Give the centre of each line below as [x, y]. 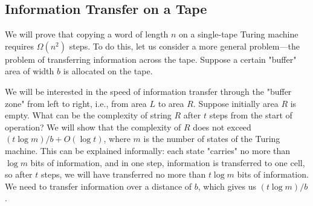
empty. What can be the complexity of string [88, 115]
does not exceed [222, 127]
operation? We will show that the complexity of [93, 127]
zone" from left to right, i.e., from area [76, 103]
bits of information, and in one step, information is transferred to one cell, [168, 162]
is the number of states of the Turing [212, 139]
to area [171, 103]
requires [19, 46]
